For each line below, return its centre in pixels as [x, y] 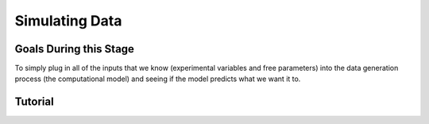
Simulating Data [68, 21]
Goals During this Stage [75, 49]
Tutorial [35, 102]
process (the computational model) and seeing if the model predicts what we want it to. [158, 79]
